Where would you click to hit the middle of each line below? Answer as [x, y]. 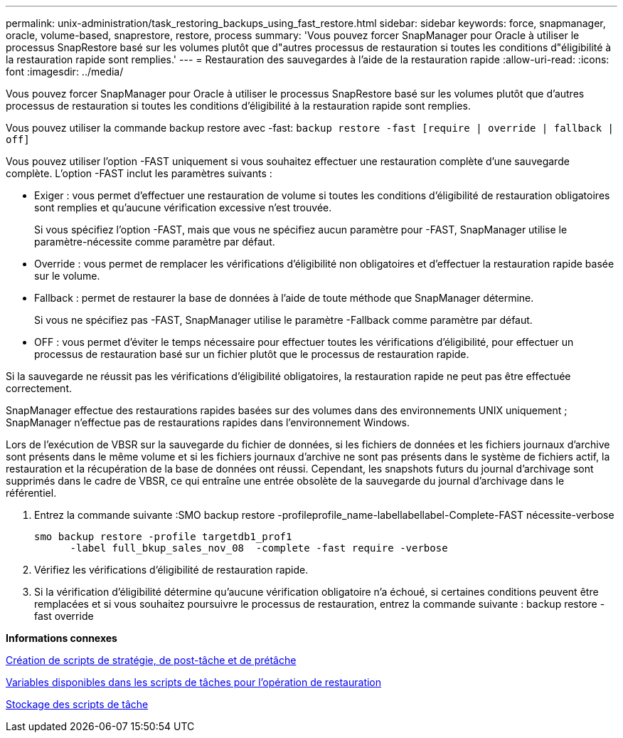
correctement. [39, 388]
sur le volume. [67, 276]
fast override [64, 616]
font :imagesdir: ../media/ [65, 72]
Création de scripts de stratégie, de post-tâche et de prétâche [151, 660]
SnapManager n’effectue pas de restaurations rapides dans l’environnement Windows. [208, 422]
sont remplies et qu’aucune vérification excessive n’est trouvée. [183, 207]
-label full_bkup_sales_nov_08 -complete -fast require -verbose [259, 548]
